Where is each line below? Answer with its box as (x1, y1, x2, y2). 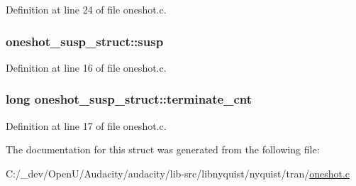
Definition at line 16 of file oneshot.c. (6, 60, 167, 75)
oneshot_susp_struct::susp (6, 32, 164, 50)
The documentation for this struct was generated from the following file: (6, 142, 320, 157)
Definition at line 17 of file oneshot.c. (6, 118, 167, 133)
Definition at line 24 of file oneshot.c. (6, 2, 167, 16)
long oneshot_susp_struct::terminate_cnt (6, 90, 252, 108)
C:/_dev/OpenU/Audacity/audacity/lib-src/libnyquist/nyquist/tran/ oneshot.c (6, 165, 350, 180)
